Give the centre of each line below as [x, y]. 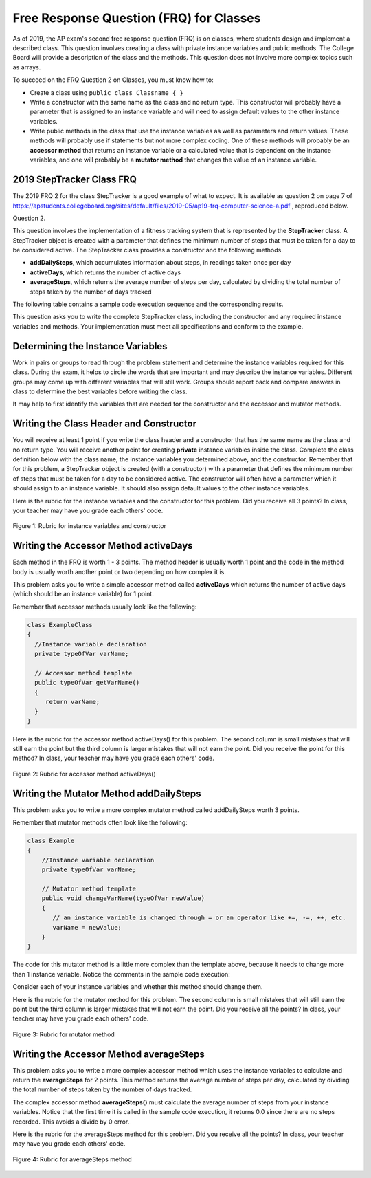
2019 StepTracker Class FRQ [75, 180]
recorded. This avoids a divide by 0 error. [71, 1122]
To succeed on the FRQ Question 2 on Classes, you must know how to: [113, 80]
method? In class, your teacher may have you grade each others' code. [113, 758]
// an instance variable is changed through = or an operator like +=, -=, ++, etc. [199, 918]
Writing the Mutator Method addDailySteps [107, 793]
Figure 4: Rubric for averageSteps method [72, 1159]
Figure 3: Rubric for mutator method [64, 1034]
